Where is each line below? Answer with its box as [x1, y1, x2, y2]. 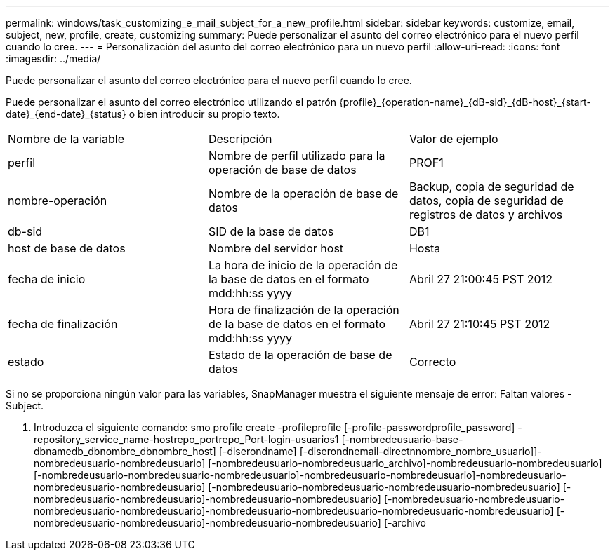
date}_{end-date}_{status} [6, 108, 126, 120]
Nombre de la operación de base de [208, 187, 399, 201]
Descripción [208, 132, 272, 146]
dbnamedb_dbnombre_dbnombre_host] [34, 445, 216, 457]
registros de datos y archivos [409, 208, 563, 222]
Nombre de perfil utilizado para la [208, 149, 385, 163]
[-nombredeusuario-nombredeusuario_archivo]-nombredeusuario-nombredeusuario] [208, 457, 602, 469]
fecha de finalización [8, 317, 118, 331]
